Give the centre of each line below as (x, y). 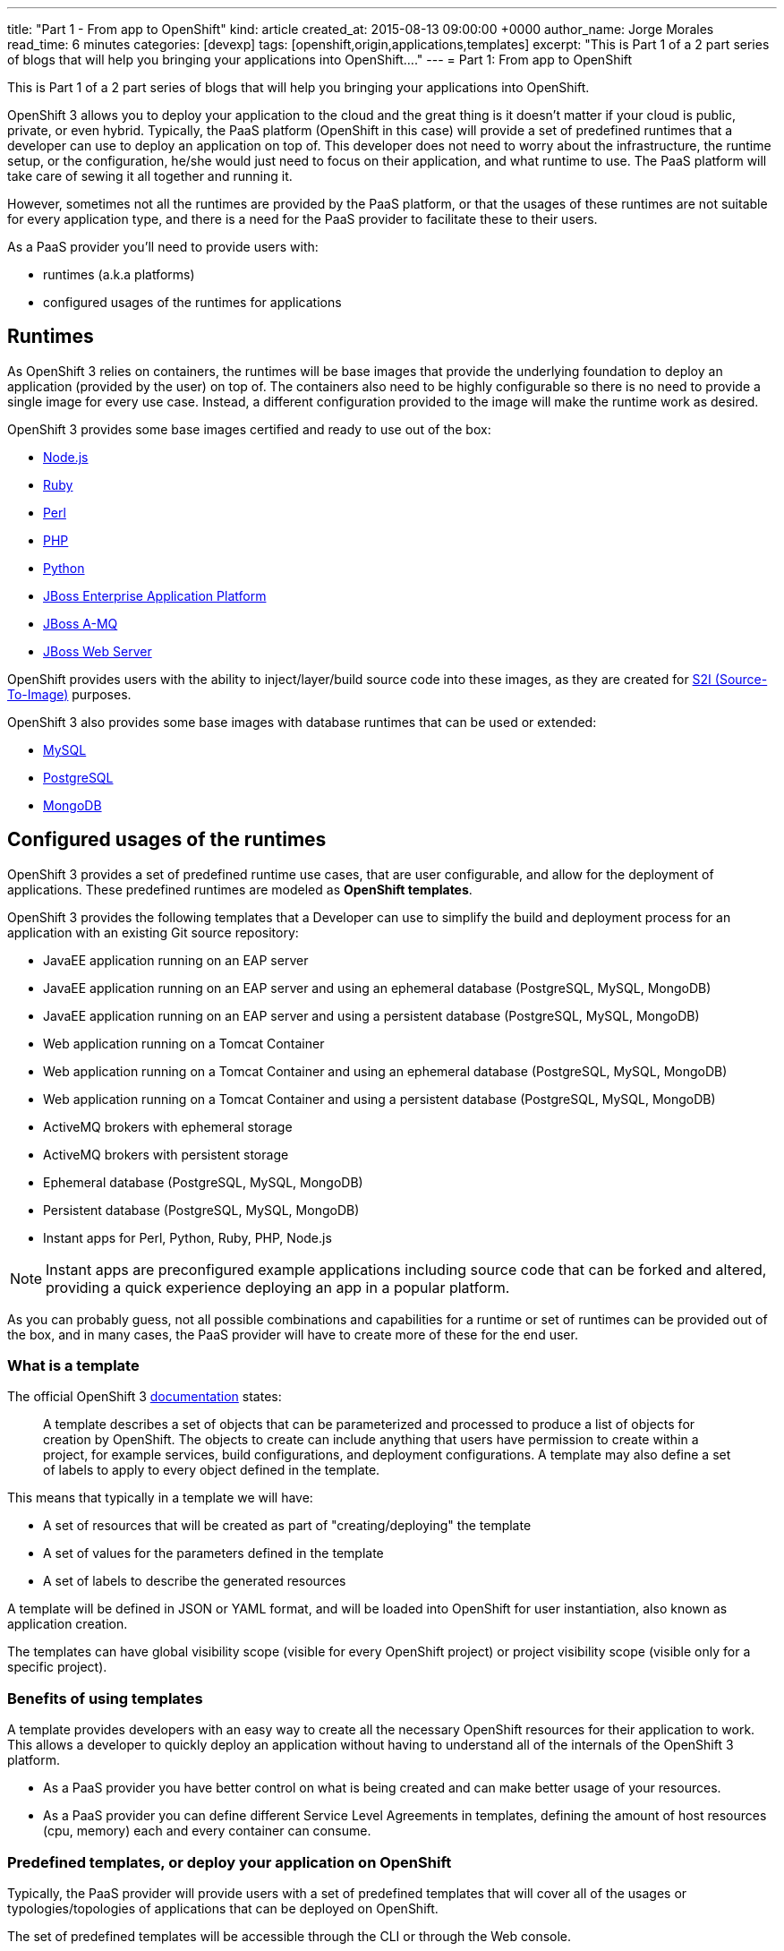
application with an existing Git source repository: (153, 932)
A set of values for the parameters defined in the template (213, 1553)
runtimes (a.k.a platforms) (119, 274)
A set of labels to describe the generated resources (195, 1581)
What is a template (73, 1366)
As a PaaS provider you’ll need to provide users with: (163, 247)
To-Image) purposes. (69, 694)
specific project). (57, 1667)
